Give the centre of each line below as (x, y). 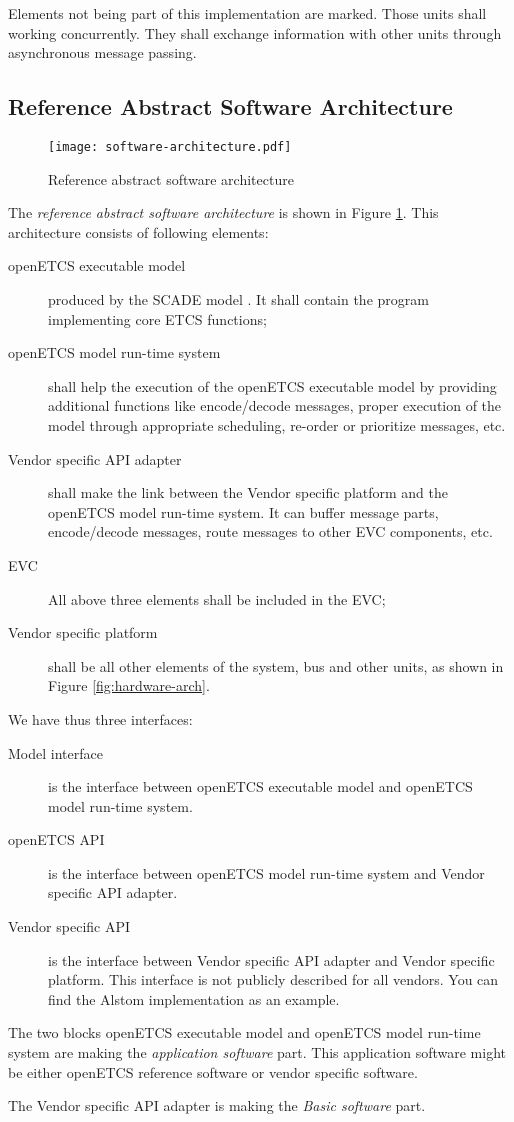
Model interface (55, 752)
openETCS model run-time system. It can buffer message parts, (243, 511)
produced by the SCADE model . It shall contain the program (238, 299)
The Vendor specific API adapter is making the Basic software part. (217, 1105)
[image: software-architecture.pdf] (170, 146)
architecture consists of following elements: (138, 231)
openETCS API (56, 839)
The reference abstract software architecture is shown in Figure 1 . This (223, 212)
